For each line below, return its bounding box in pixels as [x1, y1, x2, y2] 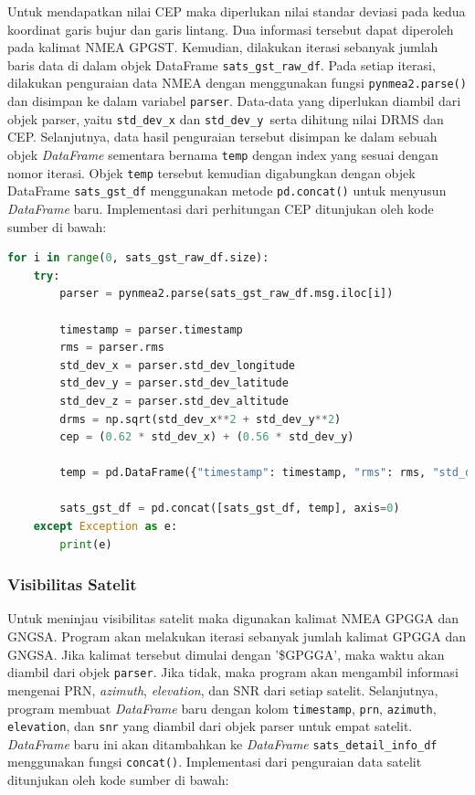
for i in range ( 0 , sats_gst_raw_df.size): [7, 251, 269, 265]
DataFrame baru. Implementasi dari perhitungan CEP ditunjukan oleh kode [7, 198, 434, 217]
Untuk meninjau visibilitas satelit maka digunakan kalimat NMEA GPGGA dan [7, 609, 459, 628]
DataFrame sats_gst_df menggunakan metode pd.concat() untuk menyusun [7, 181, 447, 200]
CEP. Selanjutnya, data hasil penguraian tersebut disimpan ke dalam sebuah [7, 127, 438, 146]
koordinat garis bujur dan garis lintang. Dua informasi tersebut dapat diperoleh [7, 19, 454, 38]
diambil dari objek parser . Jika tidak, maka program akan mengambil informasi [7, 662, 459, 682]
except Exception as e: [33, 520, 178, 534]
